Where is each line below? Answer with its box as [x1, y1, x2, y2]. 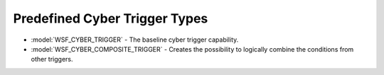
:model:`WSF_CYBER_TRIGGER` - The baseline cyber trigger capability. [31, 35, 239, 44]
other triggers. [31, 55, 74, 64]
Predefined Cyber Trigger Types [13, 11, 208, 26]
